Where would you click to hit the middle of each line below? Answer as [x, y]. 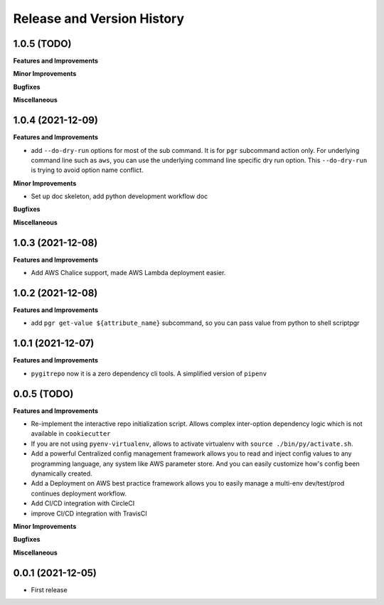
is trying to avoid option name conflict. [87, 170]
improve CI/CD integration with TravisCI [89, 513]
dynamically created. [62, 473]
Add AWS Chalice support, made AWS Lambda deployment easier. [128, 273]
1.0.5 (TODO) [42, 44]
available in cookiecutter [71, 434]
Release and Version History [99, 18]
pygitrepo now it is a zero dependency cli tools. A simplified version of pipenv [149, 373]
